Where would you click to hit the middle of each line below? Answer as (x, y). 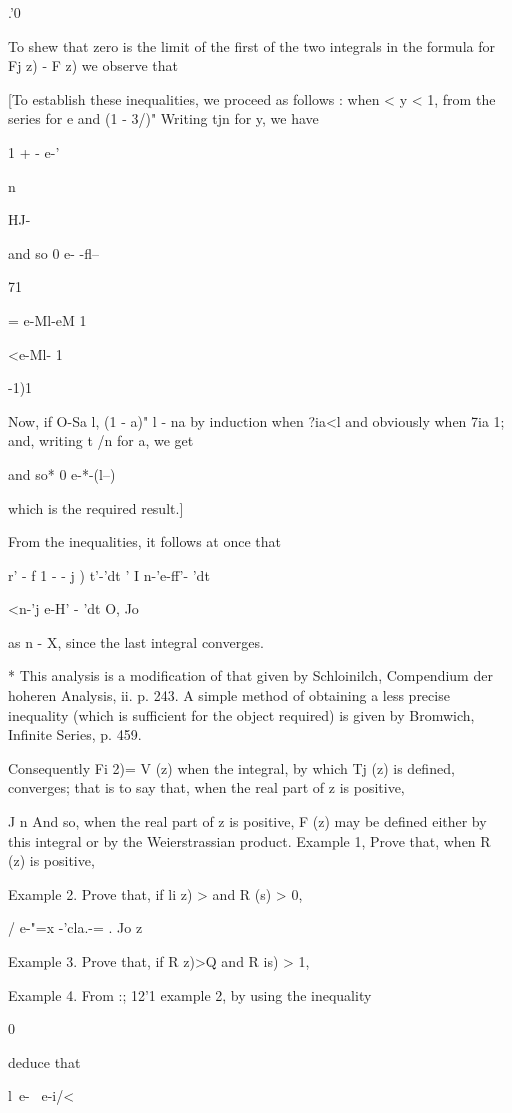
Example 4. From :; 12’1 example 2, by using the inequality (190, 994)
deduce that (44, 1061)
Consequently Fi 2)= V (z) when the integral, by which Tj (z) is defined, (231, 767)
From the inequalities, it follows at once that (144, 541)
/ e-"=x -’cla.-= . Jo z (75, 927)
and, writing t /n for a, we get (101, 440)
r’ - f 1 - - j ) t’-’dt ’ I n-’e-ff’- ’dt (109, 574)
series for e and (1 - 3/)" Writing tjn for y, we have (163, 118)
